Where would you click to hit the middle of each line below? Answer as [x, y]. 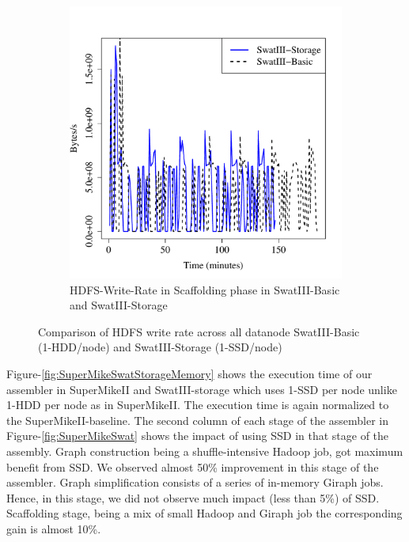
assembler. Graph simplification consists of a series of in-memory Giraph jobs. [195, 482]
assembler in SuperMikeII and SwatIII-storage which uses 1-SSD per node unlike [202, 389]
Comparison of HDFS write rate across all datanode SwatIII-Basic [199, 331]
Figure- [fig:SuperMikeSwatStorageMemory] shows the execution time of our [189, 373]
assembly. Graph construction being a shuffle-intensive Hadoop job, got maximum [205, 451]
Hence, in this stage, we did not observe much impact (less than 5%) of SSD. [193, 497]
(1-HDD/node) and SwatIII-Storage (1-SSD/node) [160, 347]
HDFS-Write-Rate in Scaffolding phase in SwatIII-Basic [205, 289]
